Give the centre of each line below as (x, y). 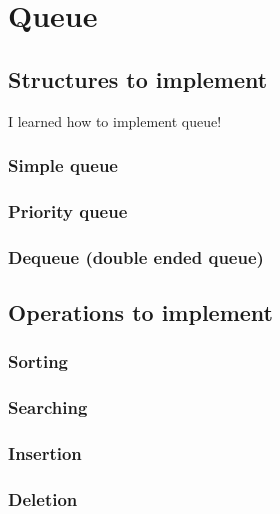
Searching (48, 407)
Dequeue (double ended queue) (136, 256)
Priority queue (68, 210)
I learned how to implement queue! (115, 120)
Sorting (38, 361)
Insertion (45, 453)
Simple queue (63, 165)
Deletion (43, 498)
